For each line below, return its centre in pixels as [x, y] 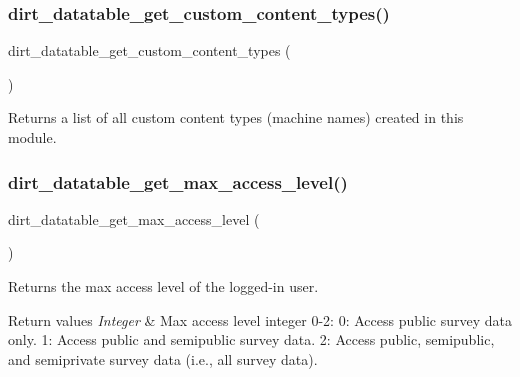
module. [32, 137]
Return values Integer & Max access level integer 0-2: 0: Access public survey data [260, 319]
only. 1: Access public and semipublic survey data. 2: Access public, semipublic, [251, 339]
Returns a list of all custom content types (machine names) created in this [236, 117]
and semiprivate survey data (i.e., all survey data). [163, 358]
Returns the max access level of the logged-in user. [163, 286]
